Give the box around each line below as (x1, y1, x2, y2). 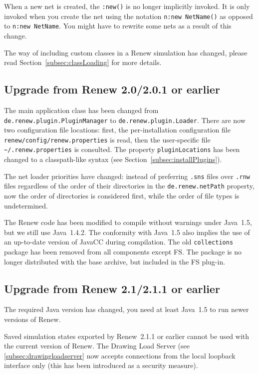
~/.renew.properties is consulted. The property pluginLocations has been (4, 144, 240, 154)
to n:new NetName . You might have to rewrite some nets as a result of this (4, 20, 232, 31)
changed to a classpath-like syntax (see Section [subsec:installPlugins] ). (4, 154, 222, 164)
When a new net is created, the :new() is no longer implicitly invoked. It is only (4, 1, 250, 11)
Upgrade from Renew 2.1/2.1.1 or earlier (4, 280, 220, 296)
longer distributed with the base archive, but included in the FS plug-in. (4, 256, 226, 266)
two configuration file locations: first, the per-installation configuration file (4, 124, 231, 135)
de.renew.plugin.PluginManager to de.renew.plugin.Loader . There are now (4, 114, 246, 125)
